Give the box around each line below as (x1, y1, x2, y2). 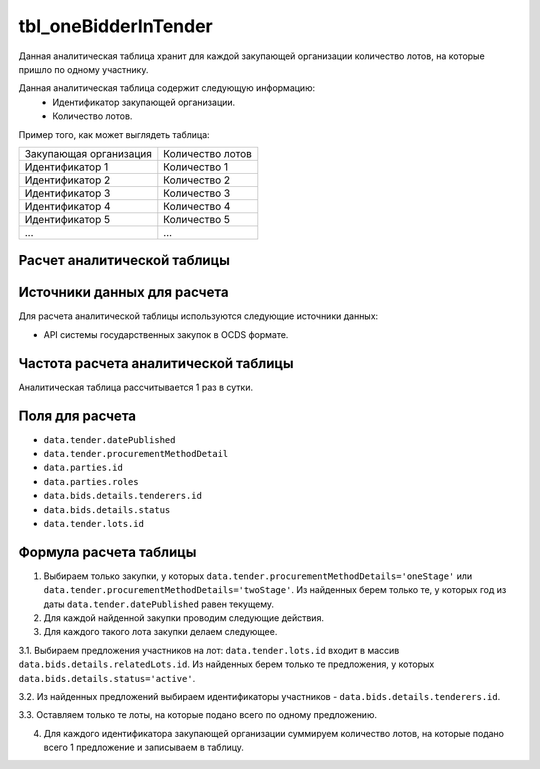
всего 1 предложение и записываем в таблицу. (43, 741, 245, 754)
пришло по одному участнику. (18, 63, 149, 75)
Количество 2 (163, 173, 231, 187)
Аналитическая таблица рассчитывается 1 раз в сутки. (18, 381, 254, 393)
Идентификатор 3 (24, 186, 111, 200)
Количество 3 (163, 186, 231, 200)
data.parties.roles (43, 476, 139, 487)
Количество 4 (163, 199, 231, 213)
